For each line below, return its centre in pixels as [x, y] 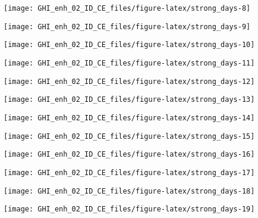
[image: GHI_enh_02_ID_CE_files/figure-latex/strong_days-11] [129, 63]
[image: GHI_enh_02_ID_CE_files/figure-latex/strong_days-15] [129, 136]
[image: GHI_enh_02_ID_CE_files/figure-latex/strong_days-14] [129, 118]
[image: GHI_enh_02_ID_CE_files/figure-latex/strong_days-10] [129, 45]
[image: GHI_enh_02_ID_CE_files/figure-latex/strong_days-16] [129, 155]
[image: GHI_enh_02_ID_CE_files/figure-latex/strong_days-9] [127, 27]
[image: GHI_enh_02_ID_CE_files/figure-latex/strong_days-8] [127, 8]
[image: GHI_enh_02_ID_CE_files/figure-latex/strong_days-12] [129, 81]
